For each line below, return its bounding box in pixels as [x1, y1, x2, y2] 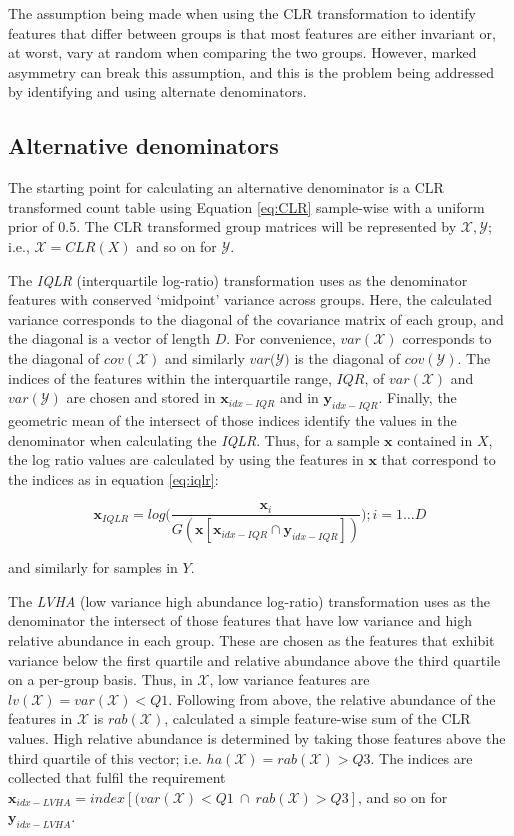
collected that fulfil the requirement [8, 767, 226, 788]
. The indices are [370, 747, 473, 768]
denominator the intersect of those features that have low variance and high [8, 610, 472, 631]
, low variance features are [209, 669, 370, 690]
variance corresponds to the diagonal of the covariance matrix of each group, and [8, 308, 504, 329]
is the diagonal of [294, 347, 400, 368]
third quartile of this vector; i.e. [8, 747, 202, 768]
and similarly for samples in [8, 557, 178, 578]
